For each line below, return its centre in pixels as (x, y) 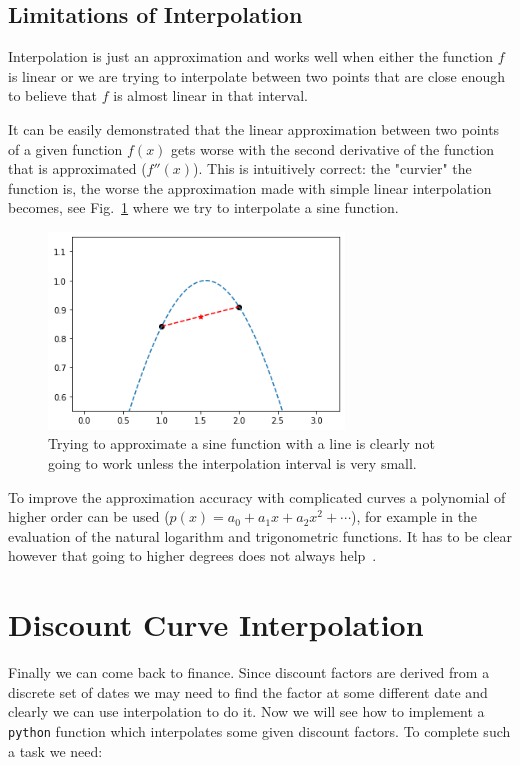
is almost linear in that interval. (210, 95)
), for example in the (414, 516)
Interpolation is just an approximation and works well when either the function (250, 56)
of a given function (65, 148)
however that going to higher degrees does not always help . (192, 555)
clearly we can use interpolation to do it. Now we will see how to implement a (246, 711)
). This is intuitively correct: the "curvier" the (332, 168)
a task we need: (55, 750)
